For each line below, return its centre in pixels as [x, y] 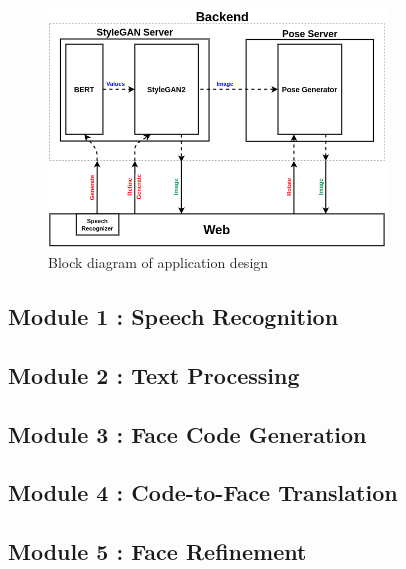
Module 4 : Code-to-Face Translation [203, 492]
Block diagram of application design [158, 262]
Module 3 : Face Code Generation [187, 433]
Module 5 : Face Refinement [157, 551]
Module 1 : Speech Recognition [173, 316]
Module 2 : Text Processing [154, 374]
